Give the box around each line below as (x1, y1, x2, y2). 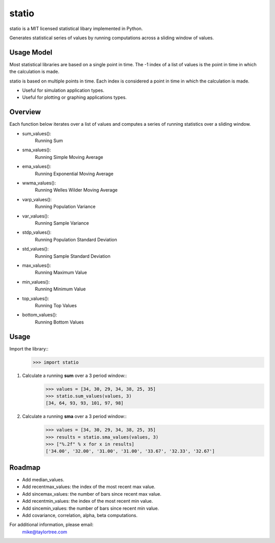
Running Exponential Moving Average (35, 171, 114, 177)
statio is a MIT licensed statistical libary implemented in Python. (9, 25, 143, 32)
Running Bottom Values (35, 319, 84, 325)
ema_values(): (22, 164, 51, 170)
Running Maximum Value (35, 269, 87, 276)
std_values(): (22, 246, 49, 252)
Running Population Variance (35, 204, 96, 210)
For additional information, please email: (9, 522, 94, 528)
